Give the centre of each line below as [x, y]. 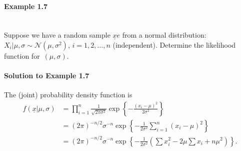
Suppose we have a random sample [57, 35]
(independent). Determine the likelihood [174, 44]
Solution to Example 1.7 [47, 75]
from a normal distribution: [164, 35]
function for [22, 55]
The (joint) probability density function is [68, 95]
